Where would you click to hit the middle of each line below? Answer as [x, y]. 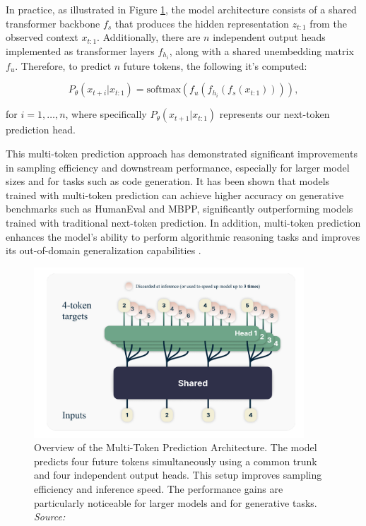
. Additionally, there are [149, 37]
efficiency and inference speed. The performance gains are [159, 488]
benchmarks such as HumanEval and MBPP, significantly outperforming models [179, 209]
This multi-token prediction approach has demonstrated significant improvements [182, 154]
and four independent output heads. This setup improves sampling [178, 475]
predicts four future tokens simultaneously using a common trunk [176, 461]
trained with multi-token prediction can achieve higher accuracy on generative [175, 195]
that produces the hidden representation [202, 23]
